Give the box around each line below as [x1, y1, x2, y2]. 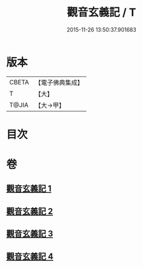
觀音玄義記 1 [6, 183, 52, 194]
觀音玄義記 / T [66, 5, 137, 19]
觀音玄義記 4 [6, 251, 54, 262]
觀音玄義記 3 [6, 229, 53, 239]
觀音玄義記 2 [6, 206, 53, 216]
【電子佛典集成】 [34, 78, 83, 87]
